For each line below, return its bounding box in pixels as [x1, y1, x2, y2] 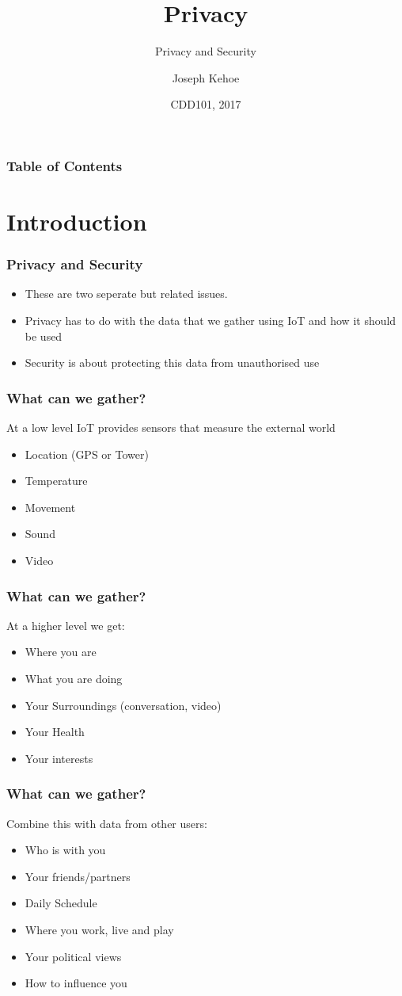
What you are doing [25, 670, 123, 686]
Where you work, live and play [25, 921, 174, 937]
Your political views [25, 948, 122, 964]
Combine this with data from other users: [6, 815, 207, 831]
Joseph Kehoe [172, 69, 240, 86]
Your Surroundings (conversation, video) [25, 696, 222, 713]
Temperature [25, 472, 88, 489]
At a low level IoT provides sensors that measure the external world [6, 419, 336, 436]
